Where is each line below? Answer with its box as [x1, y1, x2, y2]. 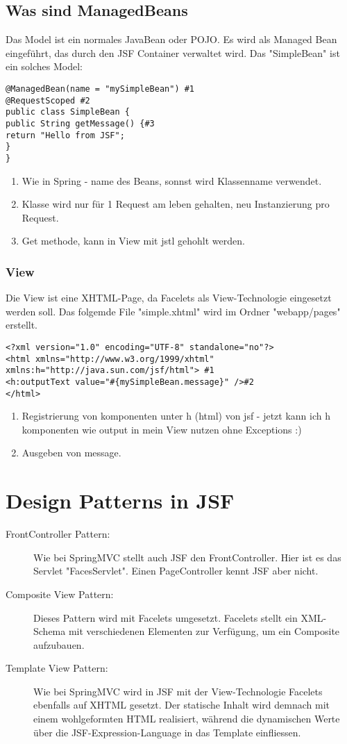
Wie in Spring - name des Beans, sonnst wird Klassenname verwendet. [22, 173, 322, 188]
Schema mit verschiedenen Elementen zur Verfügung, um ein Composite [33, 624, 340, 638]
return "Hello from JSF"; [6, 130, 125, 140]
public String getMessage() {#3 [6, 118, 155, 129]
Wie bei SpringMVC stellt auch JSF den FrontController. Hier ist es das [33, 549, 341, 564]
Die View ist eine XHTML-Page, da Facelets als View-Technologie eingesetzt [6, 290, 332, 305]
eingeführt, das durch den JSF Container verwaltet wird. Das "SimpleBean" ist [6, 45, 340, 60]
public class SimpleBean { [6, 107, 130, 117]
